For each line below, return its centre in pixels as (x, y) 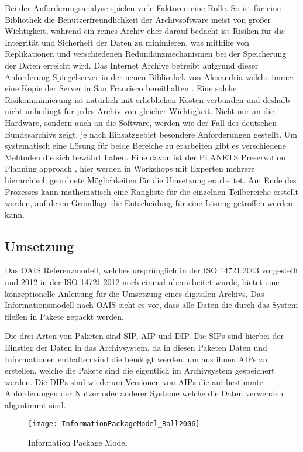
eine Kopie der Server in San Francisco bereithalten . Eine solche (121, 88)
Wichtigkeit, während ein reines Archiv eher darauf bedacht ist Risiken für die (145, 31)
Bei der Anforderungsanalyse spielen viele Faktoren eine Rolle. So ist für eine (143, 8)
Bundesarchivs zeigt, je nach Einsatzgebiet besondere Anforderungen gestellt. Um (151, 134)
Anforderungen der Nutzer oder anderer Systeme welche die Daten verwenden (144, 393)
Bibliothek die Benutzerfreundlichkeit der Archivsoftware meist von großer (138, 19)
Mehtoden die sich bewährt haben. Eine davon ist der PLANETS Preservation (145, 157)
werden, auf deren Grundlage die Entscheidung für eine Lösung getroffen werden (149, 203)
